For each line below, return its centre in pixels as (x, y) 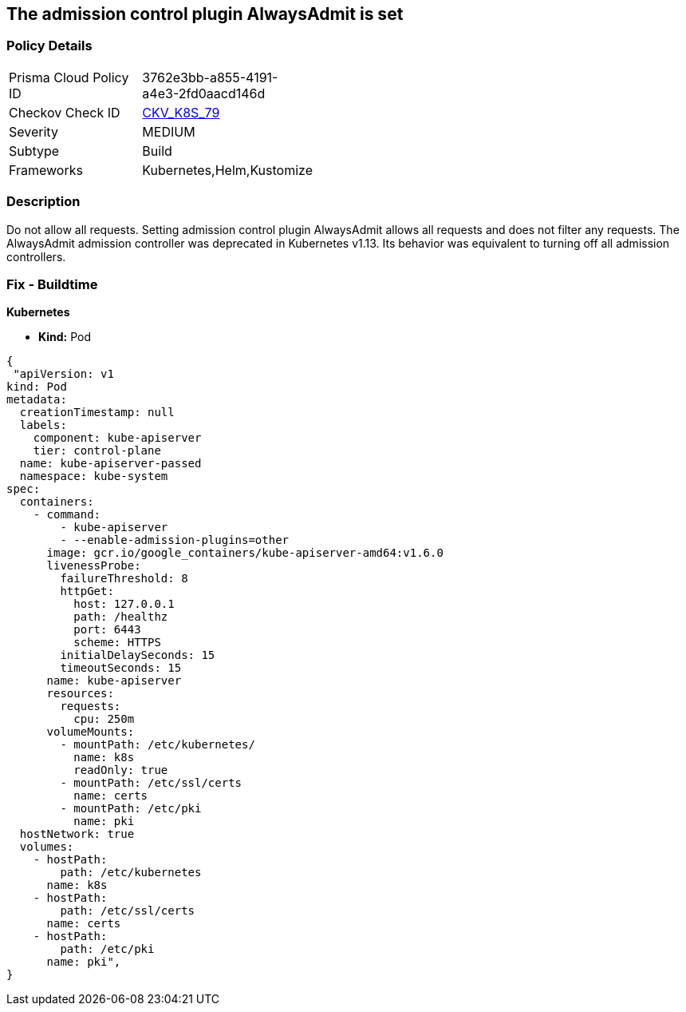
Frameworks (46, 170)
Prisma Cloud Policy (69, 77)
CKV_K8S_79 (181, 112)
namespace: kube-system (94, 476)
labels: (43, 425)
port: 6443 (107, 630)
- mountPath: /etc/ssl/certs (151, 783)
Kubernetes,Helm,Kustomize (227, 170)
